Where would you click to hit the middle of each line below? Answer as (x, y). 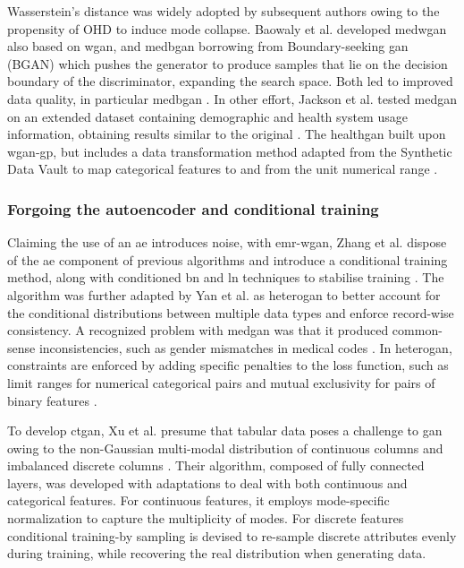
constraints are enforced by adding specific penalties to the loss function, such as (228, 365)
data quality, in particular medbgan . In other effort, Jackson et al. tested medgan (232, 98)
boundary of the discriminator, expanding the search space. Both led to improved (230, 81)
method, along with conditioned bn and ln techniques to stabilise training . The (226, 277)
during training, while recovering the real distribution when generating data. (217, 553)
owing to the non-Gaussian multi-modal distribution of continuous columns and (225, 448)
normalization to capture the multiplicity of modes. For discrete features (206, 518)
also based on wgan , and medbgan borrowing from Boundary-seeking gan (208, 46)
